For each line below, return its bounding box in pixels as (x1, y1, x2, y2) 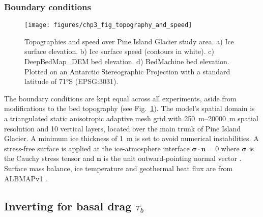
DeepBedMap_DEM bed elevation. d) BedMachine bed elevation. (24, 56, 229, 67)
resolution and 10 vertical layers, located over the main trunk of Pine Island (4, 123, 241, 133)
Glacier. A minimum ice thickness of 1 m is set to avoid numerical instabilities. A (4, 133, 259, 144)
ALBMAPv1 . (4, 173, 47, 183)
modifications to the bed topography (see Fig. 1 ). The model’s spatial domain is (4, 103, 255, 114)
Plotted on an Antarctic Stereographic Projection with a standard (24, 66, 230, 76)
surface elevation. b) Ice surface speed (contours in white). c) (24, 46, 214, 57)
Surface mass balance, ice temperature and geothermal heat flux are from (4, 163, 233, 173)
